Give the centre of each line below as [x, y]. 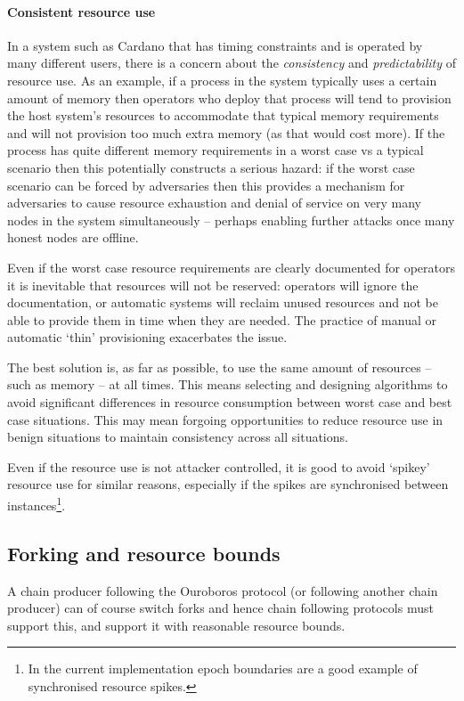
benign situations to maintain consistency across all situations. [178, 437]
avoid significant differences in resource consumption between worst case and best [230, 402]
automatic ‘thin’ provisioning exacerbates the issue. [147, 337]
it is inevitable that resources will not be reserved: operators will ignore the [213, 285]
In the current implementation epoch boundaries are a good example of [223, 668]
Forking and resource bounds [144, 553]
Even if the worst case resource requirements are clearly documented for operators [231, 267]
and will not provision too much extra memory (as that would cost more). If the [226, 132]
